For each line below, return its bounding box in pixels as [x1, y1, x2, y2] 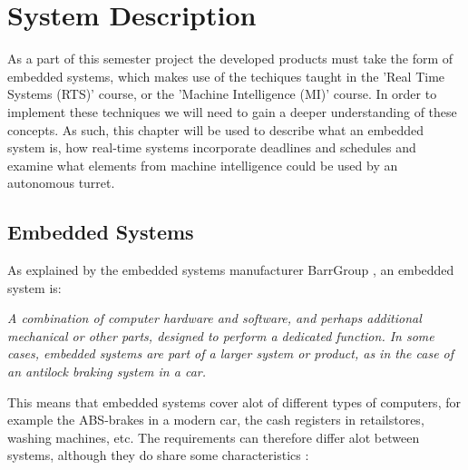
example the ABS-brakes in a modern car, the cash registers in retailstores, [7, 410, 424, 429]
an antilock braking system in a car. [7, 362, 207, 381]
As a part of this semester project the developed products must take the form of [7, 49, 453, 68]
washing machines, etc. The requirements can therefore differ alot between [7, 427, 420, 446]
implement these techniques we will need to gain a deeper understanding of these [7, 102, 457, 121]
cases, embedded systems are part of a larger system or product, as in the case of [7, 344, 454, 363]
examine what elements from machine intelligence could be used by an [7, 155, 398, 174]
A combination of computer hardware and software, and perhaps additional [7, 308, 422, 328]
